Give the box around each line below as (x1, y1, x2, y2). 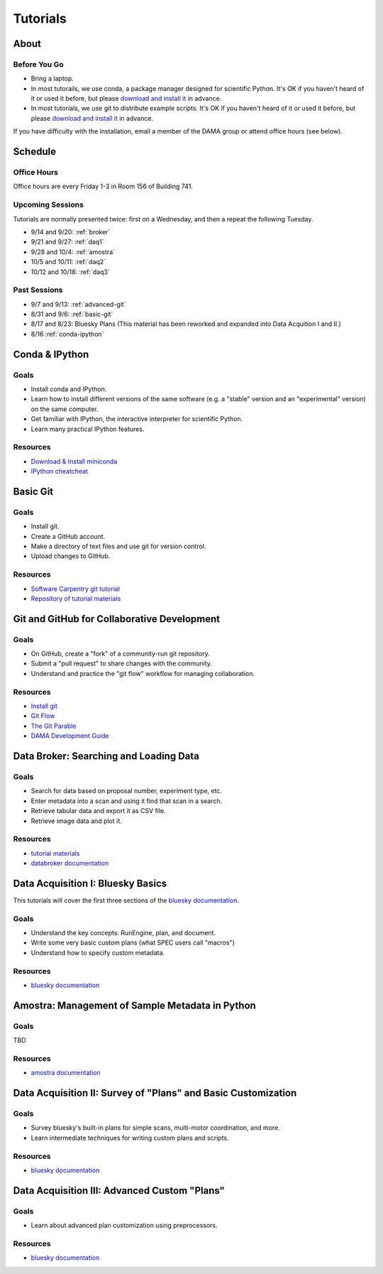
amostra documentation (30, 1069, 101, 1077)
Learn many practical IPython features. (30, 425, 145, 433)
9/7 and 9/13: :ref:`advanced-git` (30, 300, 126, 308)
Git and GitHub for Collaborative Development (13, 613, 220, 625)
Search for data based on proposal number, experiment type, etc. (30, 787, 223, 795)
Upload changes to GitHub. (30, 552, 111, 560)
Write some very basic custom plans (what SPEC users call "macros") (30, 938, 235, 947)
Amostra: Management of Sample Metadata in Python (13, 999, 257, 1011)
